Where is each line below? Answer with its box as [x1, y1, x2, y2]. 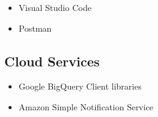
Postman [18, 21, 52, 34]
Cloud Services [4, 51, 100, 70]
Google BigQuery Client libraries [18, 80, 142, 93]
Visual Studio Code [18, 1, 92, 13]
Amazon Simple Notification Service [18, 100, 154, 113]
